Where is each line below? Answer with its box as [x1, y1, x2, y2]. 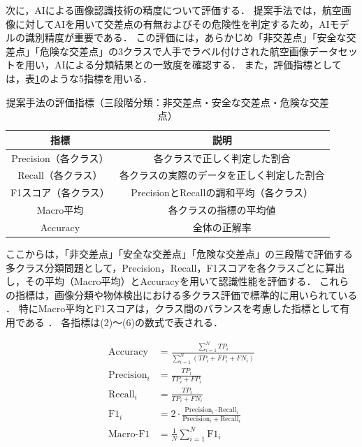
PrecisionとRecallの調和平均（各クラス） [131, 185, 314, 200]
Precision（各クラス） [11, 150, 109, 165]
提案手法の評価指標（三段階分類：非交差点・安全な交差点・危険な [6, 94, 310, 109]
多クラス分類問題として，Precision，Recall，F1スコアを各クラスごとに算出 [6, 260, 345, 274]
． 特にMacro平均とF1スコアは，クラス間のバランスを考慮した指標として [6, 301, 340, 316]
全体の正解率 [192, 219, 252, 234]
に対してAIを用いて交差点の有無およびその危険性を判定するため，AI [15, 16, 330, 31]
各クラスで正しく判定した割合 [153, 150, 291, 165]
